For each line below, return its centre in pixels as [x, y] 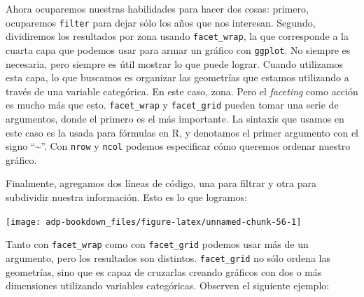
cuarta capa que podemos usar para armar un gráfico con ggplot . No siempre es [178, 49]
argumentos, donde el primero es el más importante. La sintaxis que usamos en [175, 118]
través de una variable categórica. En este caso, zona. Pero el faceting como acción [182, 91]
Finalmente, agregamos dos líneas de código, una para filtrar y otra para [161, 183]
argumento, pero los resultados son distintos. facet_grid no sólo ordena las [168, 257]
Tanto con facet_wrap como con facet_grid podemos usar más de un [157, 244]
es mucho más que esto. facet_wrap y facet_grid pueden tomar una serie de [172, 105]
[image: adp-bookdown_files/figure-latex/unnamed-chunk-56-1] [154, 222]
